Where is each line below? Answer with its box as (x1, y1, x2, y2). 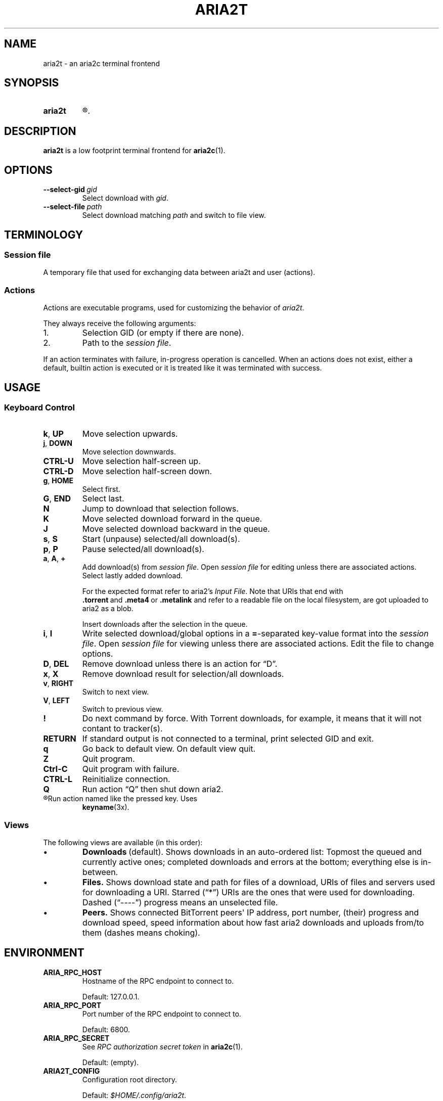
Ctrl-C (43, 764, 68, 774)
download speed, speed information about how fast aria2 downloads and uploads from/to (82, 917, 424, 928)
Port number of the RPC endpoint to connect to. (82, 1009, 241, 1018)
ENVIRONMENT (4, 946, 84, 959)
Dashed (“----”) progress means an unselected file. (82, 897, 278, 908)
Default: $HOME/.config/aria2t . (82, 1090, 187, 1099)
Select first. (82, 485, 120, 494)
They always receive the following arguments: (43, 319, 196, 328)
